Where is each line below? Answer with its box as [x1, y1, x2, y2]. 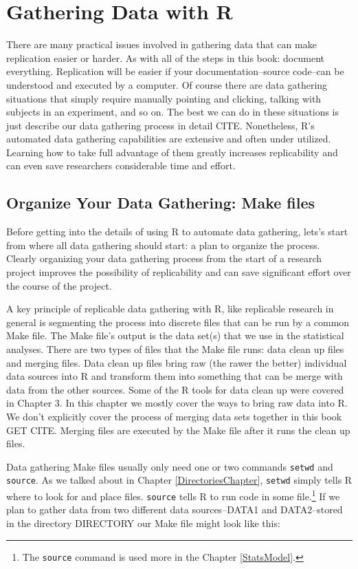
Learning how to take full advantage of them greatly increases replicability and [6, 144, 338, 159]
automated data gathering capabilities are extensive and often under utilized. [6, 131, 331, 146]
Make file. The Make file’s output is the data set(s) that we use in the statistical [6, 328, 344, 343]
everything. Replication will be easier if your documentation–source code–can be [6, 64, 344, 78]
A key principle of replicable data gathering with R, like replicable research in [6, 301, 334, 316]
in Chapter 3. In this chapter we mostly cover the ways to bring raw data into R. [6, 396, 348, 410]
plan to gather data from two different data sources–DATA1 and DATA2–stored [6, 502, 343, 517]
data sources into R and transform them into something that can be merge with [6, 369, 343, 383]
